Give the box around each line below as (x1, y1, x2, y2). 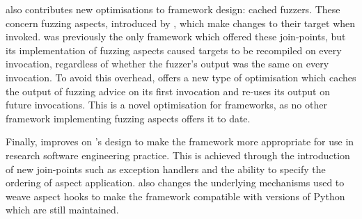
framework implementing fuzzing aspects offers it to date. (6, 111, 251, 125)
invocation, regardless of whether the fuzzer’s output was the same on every (6, 56, 329, 71)
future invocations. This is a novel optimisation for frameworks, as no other (6, 97, 327, 112)
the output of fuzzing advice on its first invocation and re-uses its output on (6, 83, 330, 98)
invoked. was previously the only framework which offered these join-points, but (6, 29, 346, 44)
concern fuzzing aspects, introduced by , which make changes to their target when (6, 15, 356, 30)
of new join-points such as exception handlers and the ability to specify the (6, 161, 326, 176)
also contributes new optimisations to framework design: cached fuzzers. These (6, 2, 340, 16)
